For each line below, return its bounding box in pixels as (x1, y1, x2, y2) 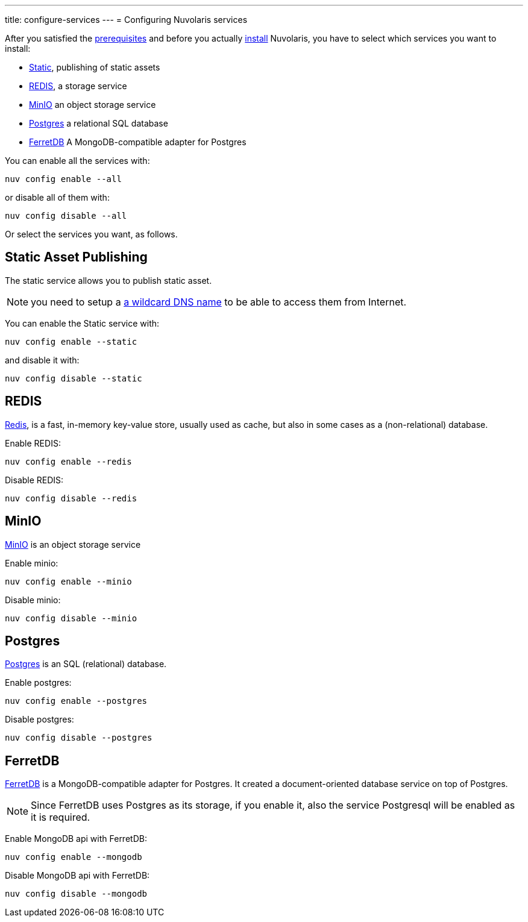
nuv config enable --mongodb (5, 852, 142, 862)
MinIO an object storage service (29, 99, 156, 110)
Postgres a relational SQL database (29, 118, 168, 128)
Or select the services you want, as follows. (5, 229, 178, 239)
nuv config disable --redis (5, 493, 137, 503)
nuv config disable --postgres (5, 733, 152, 743)
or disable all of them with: (5, 192, 110, 202)
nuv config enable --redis (5, 456, 132, 466)
